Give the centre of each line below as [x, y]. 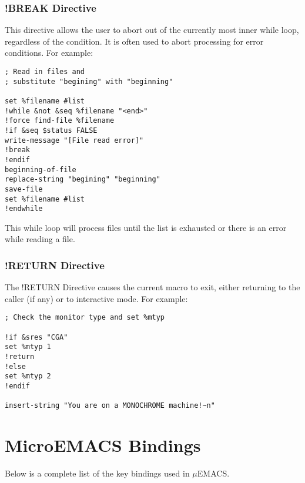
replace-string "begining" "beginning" [83, 180]
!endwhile [24, 209]
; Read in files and [45, 72]
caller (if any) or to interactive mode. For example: [96, 298]
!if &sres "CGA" [36, 337]
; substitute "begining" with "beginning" [89, 81]
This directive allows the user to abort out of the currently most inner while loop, [152, 30]
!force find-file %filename [60, 121]
